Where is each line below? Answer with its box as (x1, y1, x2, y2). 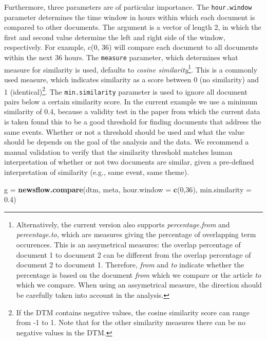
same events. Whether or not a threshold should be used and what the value (4, 126, 244, 137)
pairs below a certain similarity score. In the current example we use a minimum (4, 96, 258, 106)
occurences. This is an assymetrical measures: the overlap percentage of (16, 239, 241, 249)
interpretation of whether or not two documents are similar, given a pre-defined (4, 156, 254, 167)
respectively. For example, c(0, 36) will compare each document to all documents (4, 42, 258, 52)
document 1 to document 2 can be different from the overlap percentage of (16, 249, 251, 260)
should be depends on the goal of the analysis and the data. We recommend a (4, 136, 249, 147)
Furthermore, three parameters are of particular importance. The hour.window (4, 2, 252, 12)
